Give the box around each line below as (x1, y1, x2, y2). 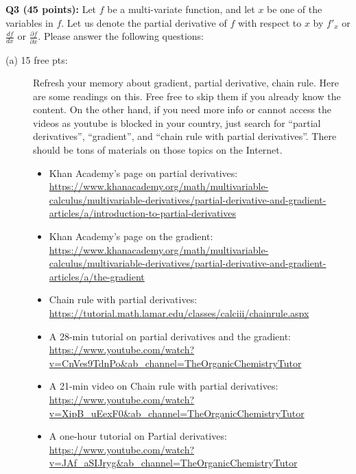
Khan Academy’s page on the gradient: (49, 229, 213, 244)
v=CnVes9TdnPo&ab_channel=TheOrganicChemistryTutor (49, 355, 302, 370)
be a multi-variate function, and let (107, 2, 255, 16)
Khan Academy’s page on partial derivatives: (49, 165, 238, 180)
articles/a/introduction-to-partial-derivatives (49, 206, 236, 220)
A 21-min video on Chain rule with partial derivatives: (49, 379, 278, 393)
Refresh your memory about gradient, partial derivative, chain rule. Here (33, 75, 339, 90)
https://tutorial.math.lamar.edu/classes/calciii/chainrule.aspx (49, 306, 309, 320)
